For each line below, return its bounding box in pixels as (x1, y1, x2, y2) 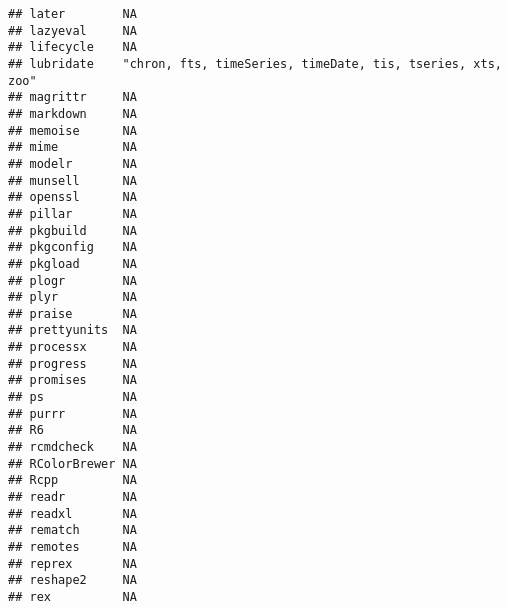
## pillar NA (8, 206, 137, 221)
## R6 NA (8, 423, 137, 438)
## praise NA (8, 306, 137, 321)
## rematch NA (8, 523, 137, 538)
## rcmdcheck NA (8, 440, 137, 455)
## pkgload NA (8, 256, 137, 271)
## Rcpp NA (8, 473, 137, 488)
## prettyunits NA (8, 323, 137, 338)
